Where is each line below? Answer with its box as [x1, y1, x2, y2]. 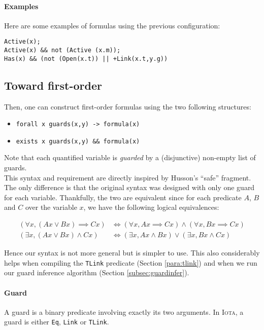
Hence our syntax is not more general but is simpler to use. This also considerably [4, 247, 260, 258]
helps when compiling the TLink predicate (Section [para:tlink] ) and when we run [4, 257, 257, 268]
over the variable [25, 202, 77, 212]
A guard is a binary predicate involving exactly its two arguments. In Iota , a [4, 306, 244, 317]
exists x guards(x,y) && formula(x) [16, 137, 140, 145]
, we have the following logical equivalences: [83, 202, 219, 212]
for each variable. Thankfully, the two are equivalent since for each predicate [4, 192, 242, 202]
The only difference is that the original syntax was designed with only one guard [4, 182, 255, 193]
